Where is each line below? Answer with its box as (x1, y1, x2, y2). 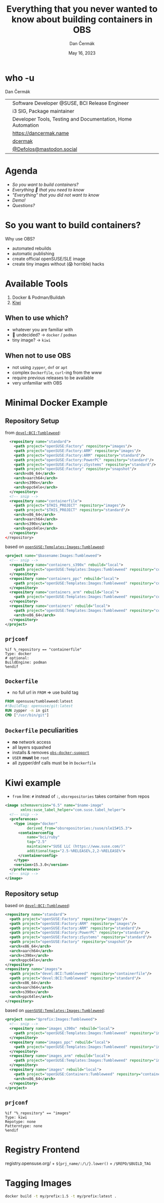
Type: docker (5, 652, 32, 656)
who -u (5, 72, 35, 83)
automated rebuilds (12, 245, 51, 251)
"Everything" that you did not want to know (12, 192, 100, 198)
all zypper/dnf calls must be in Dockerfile (12, 760, 96, 766)
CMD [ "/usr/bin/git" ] (5, 712, 49, 717)
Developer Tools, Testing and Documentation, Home (12, 115, 132, 122)
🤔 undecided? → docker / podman (12, 332, 77, 338)
